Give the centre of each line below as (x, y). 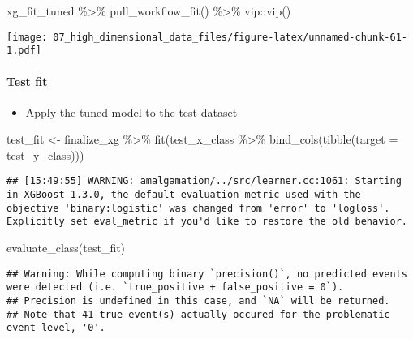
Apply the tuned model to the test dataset (131, 112)
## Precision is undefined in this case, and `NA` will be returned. (198, 301)
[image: (27, 37)
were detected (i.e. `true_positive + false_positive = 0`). (175, 288)
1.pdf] (24, 51)
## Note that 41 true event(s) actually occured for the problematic (198, 314)
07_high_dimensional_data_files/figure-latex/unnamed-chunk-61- (230, 37)
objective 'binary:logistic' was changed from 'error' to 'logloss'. (198, 208)
